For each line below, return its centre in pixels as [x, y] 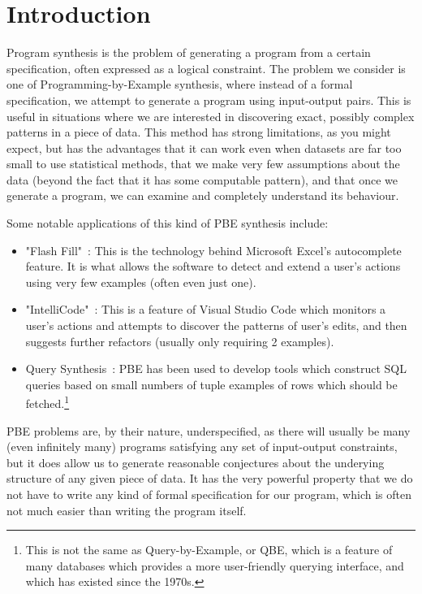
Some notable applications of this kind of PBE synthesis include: [168, 223]
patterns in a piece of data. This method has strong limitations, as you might [199, 132]
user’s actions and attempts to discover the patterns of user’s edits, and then [216, 325]
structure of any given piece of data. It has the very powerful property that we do [210, 478]
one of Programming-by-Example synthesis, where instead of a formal [180, 84]
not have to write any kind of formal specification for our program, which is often [209, 494]
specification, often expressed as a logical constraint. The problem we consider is [206, 68]
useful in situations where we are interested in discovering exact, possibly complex [211, 116]
